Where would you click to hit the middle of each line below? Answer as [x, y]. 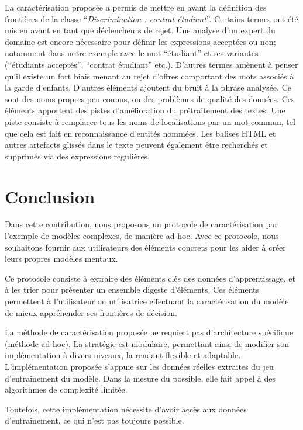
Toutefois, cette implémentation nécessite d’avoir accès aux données [126, 409]
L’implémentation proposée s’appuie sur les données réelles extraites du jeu [139, 366]
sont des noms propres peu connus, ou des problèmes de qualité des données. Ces [150, 98]
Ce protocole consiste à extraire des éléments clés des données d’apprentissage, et [150, 278]
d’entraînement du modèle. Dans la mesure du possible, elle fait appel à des [140, 378]
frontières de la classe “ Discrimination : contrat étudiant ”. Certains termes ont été [151, 18]
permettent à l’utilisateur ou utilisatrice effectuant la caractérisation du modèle [147, 301]
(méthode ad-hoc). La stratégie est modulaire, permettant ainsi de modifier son [147, 343]
